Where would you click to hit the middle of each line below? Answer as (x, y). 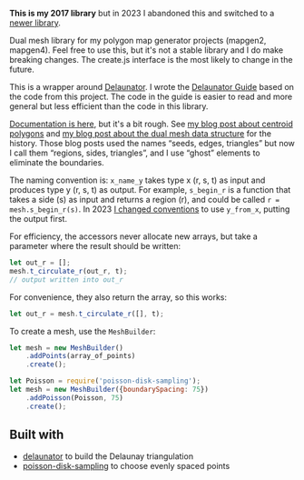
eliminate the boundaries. (57, 162)
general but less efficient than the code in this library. (109, 106)
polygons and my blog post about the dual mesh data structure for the (141, 134)
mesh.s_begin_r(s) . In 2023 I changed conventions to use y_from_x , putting (150, 209)
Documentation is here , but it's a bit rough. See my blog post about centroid (151, 124)
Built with (37, 435)
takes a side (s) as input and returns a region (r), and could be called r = (145, 200)
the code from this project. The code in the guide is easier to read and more (151, 96)
